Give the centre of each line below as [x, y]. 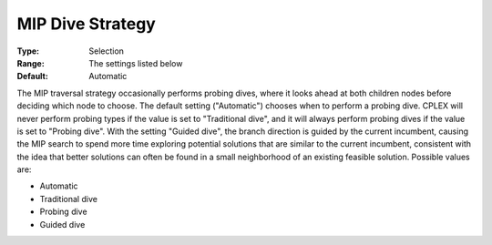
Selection [107, 51]
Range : [31, 63]
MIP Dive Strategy [87, 24]
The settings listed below [136, 63]
